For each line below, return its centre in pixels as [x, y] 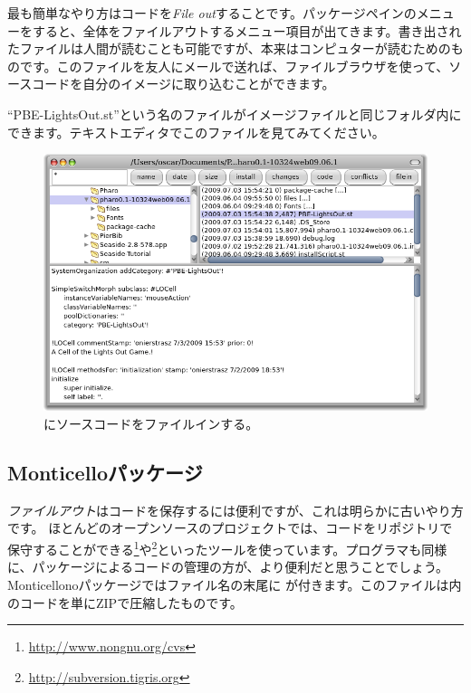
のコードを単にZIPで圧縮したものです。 [125, 602]
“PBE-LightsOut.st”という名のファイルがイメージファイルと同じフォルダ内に [235, 114]
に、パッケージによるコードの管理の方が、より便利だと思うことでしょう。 [228, 567]
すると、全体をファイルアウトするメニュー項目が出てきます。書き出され [247, 30]
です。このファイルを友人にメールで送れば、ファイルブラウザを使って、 [234, 66]
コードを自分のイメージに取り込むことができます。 [183, 84]
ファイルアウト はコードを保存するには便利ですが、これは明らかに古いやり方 [235, 510]
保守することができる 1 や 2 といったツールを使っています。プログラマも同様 [227, 548]
